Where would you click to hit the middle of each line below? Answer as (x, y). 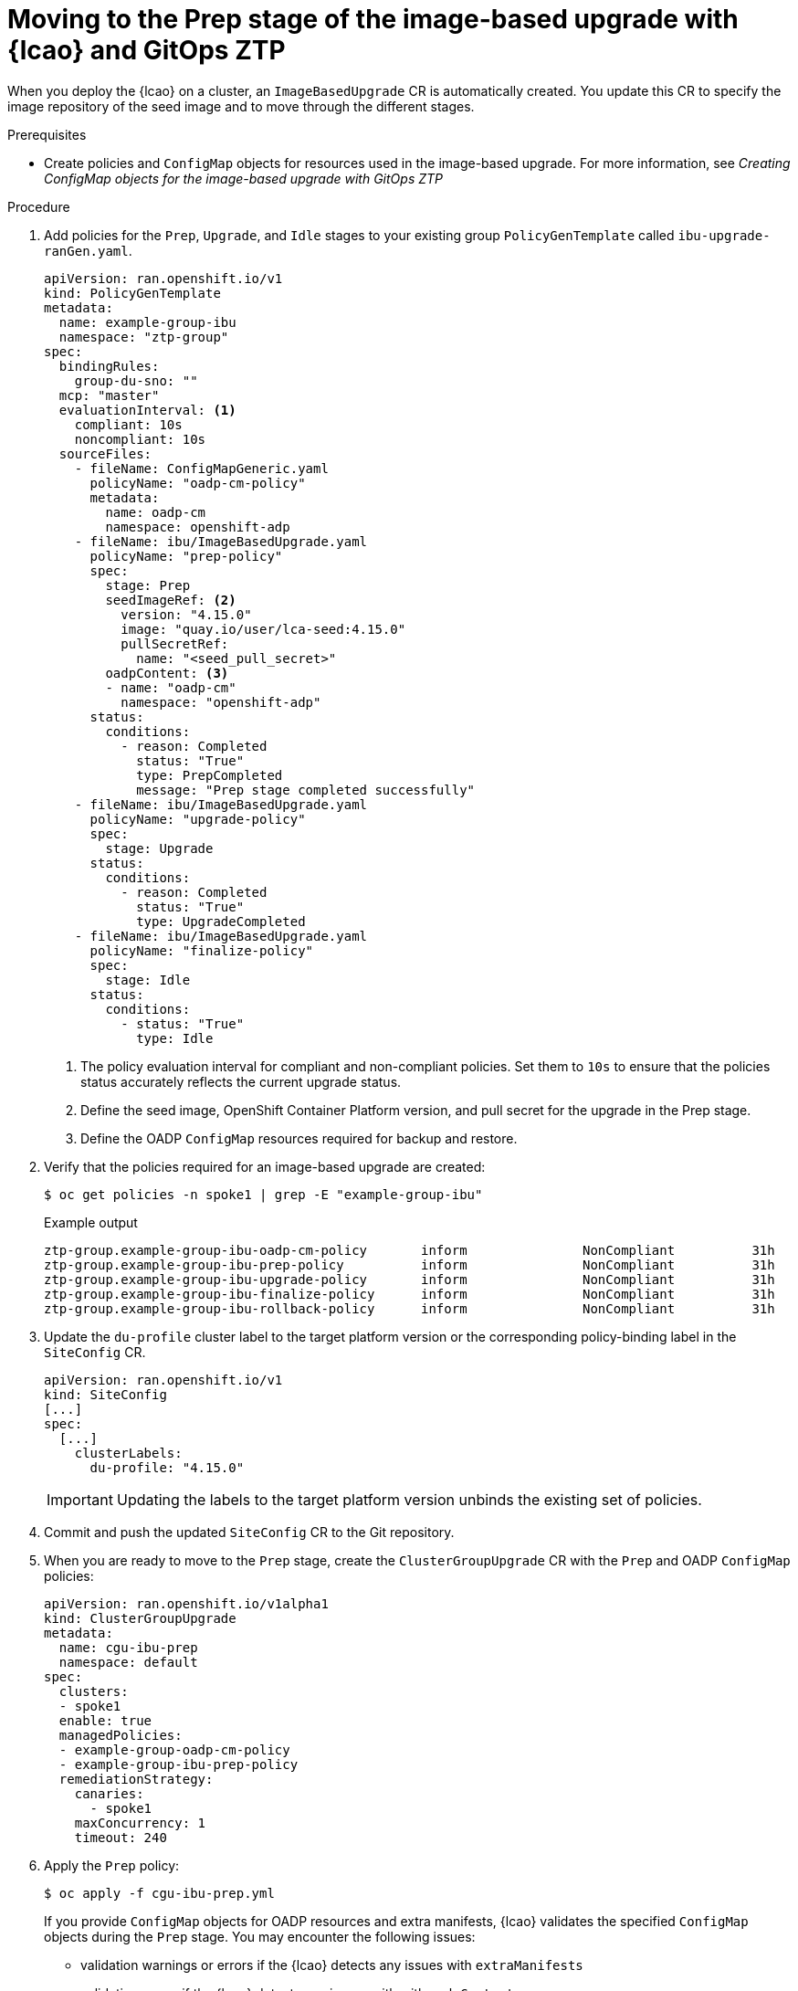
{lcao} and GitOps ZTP (147, 50)
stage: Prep (148, 585)
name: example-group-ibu (147, 322)
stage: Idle (148, 980)
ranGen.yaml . (88, 250)
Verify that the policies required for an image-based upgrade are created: (265, 1166)
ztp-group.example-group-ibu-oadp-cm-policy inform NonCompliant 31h (409, 1250)
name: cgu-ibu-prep (128, 1647)
